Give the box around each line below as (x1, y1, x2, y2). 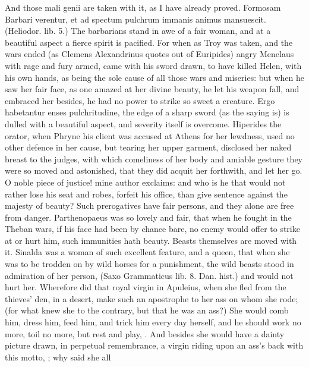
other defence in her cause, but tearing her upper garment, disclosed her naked (5, 141, 292, 153)
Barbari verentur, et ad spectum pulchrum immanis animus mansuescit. (5, 12, 266, 25)
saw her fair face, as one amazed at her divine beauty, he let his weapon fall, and (5, 83, 299, 95)
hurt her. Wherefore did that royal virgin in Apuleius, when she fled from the (5, 281, 286, 293)
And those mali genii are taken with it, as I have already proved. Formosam (5, 1, 281, 13)
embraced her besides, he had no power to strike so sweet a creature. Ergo (5, 94, 275, 106)
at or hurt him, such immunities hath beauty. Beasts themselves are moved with (5, 234, 297, 246)
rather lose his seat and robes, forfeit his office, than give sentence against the (5, 187, 288, 200)
